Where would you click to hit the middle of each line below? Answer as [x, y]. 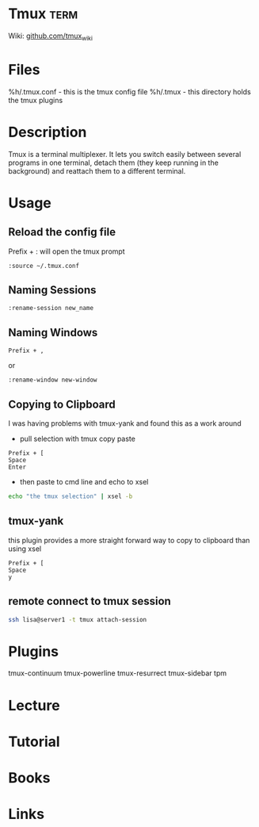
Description [48, 132]
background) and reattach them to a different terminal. [97, 170]
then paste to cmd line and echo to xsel [84, 482]
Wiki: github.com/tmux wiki [51, 36]
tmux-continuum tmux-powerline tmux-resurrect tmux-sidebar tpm [118, 673]
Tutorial [34, 741]
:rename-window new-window [53, 380]
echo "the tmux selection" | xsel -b [70, 496]
